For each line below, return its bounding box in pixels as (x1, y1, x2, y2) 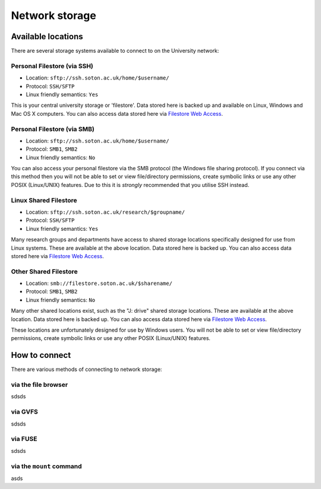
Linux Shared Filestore (11, 196, 77, 204)
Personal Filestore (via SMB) (11, 125, 95, 133)
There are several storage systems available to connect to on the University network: (11, 47, 219, 55)
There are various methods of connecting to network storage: (11, 366, 162, 373)
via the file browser (11, 380, 68, 389)
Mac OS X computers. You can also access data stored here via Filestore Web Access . (11, 110, 223, 117)
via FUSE (11, 435, 37, 443)
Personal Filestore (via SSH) (11, 62, 93, 70)
